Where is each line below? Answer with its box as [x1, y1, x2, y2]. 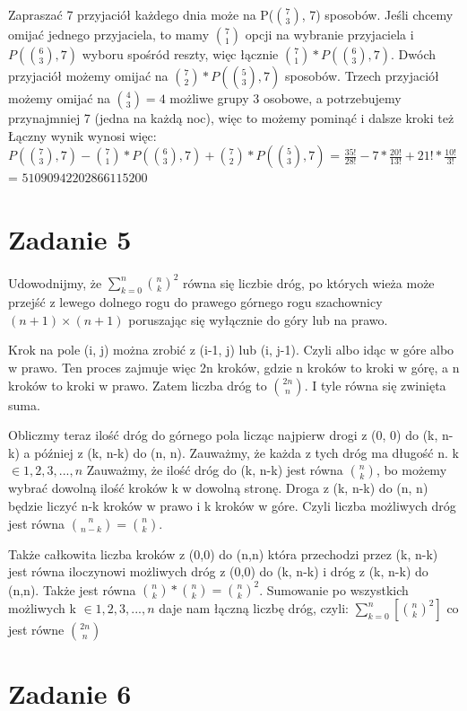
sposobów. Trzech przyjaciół [284, 66, 439, 84]
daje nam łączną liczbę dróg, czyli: [159, 599, 349, 618]
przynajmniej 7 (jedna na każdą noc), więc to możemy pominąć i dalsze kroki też [8, 109, 454, 127]
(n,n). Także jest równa [8, 580, 136, 599]
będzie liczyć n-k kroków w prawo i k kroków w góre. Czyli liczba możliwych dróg [8, 496, 456, 514]
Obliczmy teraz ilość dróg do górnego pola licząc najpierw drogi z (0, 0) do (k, [8, 426, 438, 444]
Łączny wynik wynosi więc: [8, 126, 157, 145]
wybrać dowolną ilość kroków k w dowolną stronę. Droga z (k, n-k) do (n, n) [8, 478, 428, 497]
